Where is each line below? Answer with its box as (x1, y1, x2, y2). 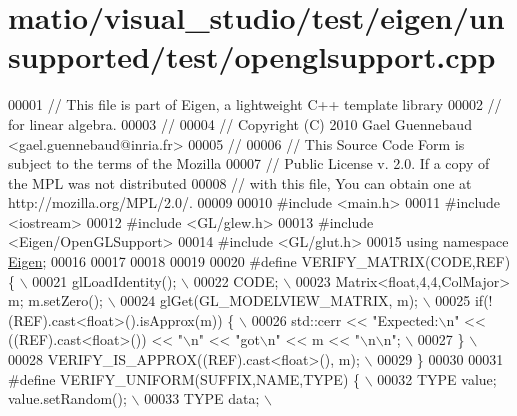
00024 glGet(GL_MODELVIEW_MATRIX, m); (120, 290, 418, 311)
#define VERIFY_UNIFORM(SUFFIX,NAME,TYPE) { (8, 368, 360, 389)
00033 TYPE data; (144, 388, 260, 409)
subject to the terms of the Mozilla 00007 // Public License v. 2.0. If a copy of (8, 153, 490, 174)
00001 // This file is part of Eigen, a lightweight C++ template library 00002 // (8, 94, 502, 115)
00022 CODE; (193, 270, 279, 291)
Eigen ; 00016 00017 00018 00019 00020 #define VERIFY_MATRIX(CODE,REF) (8, 251, 511, 272)
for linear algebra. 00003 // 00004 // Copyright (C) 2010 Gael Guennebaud (8, 113, 472, 134)
